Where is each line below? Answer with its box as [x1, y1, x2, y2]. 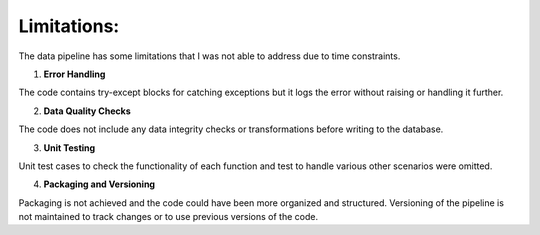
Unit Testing [43, 141, 96, 154]
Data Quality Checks [43, 105, 131, 117]
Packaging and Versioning [43, 178, 155, 190]
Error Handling [43, 68, 106, 80]
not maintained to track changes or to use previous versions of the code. [18, 211, 319, 223]
